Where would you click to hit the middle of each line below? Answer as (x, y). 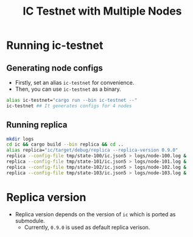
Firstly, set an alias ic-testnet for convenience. (75, 83)
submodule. (30, 221)
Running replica (37, 125)
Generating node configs (55, 68)
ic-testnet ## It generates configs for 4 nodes (69, 106)
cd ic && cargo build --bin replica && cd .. (65, 144)
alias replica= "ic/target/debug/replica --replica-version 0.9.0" (92, 150)
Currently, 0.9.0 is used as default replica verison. (87, 227)
